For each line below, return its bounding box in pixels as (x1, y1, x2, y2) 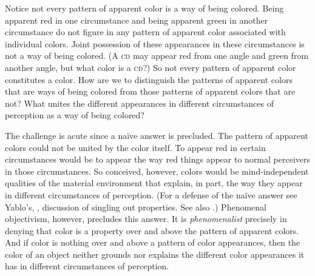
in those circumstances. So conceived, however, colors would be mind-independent (5, 164, 309, 177)
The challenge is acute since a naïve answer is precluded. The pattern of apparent (5, 129, 308, 141)
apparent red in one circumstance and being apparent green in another (5, 13, 268, 26)
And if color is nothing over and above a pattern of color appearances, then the (5, 236, 300, 249)
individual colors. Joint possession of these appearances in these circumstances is (5, 37, 305, 50)
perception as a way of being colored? (5, 109, 144, 121)
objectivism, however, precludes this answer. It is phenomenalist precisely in (5, 212, 287, 225)
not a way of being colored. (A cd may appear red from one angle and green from (5, 49, 309, 62)
